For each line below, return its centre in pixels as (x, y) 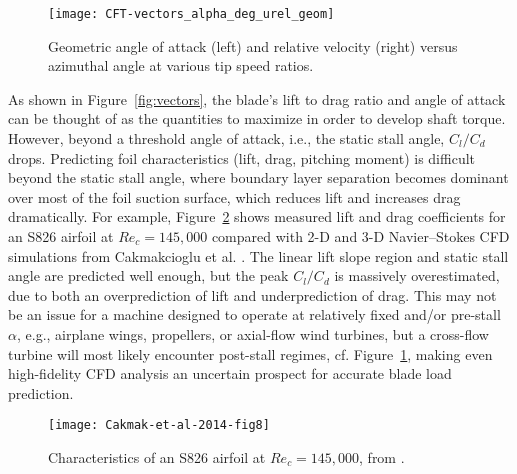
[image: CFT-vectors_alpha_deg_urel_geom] (191, 14)
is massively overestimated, (417, 275)
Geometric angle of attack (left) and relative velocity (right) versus (253, 45)
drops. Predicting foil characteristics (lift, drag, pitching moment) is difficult (242, 157)
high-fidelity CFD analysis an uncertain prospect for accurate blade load (230, 373)
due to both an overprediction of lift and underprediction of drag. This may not (252, 294)
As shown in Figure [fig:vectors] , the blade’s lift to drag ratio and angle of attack (257, 98)
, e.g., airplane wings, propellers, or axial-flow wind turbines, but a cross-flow (252, 333)
